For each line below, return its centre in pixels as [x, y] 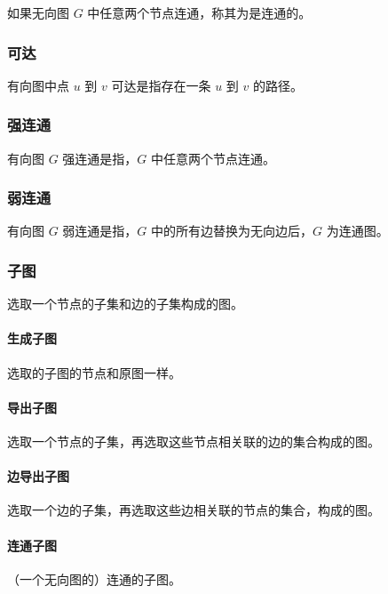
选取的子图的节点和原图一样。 [94, 372]
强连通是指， [100, 158]
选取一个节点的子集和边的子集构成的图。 [125, 304]
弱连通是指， [100, 231]
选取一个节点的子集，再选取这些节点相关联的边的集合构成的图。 [194, 441]
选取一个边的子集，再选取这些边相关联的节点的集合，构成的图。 [194, 510]
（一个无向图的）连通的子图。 [94, 578]
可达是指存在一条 [161, 85]
